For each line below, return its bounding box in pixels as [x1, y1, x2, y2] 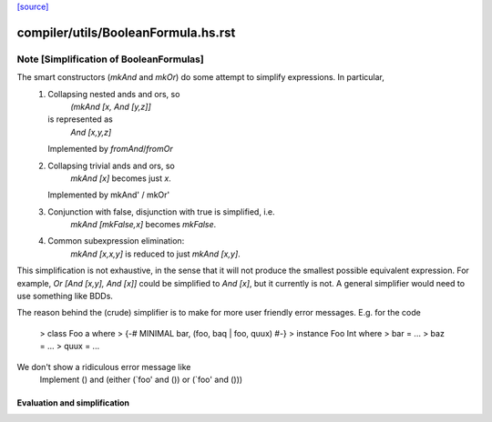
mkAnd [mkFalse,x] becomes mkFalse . [70, 219, 217, 230]
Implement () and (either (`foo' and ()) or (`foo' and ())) [39, 374, 243, 385]
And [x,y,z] [70, 126, 112, 137]
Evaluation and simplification [16, 397, 130, 408]
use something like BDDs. [16, 291, 114, 302]
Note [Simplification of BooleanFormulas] [16, 53, 204, 65]
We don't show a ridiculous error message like [16, 361, 191, 372]
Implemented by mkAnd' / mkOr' [47, 189, 170, 200]
